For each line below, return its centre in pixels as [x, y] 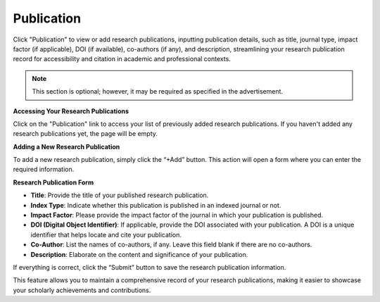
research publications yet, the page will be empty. [85, 134]
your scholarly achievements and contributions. [82, 290]
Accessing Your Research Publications [71, 111]
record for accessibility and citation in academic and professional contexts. [122, 59]
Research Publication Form [53, 182]
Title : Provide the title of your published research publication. [120, 195]
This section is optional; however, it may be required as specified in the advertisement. [158, 92]
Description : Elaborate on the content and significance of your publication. [139, 254]
